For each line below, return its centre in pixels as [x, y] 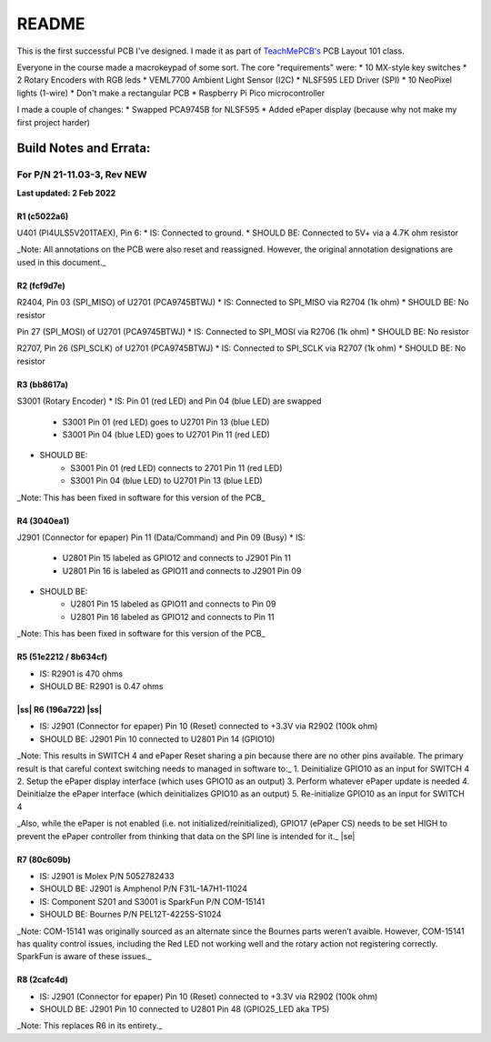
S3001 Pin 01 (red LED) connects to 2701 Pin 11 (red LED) [176, 467]
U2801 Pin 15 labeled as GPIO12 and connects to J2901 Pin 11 [176, 558]
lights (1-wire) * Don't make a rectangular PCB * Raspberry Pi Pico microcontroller [171, 93]
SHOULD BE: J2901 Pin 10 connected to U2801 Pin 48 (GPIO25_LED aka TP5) [185, 1009]
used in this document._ [61, 262]
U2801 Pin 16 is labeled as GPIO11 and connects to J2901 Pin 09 [182, 571]
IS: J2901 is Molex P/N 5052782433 [107, 876]
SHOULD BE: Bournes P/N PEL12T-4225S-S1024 [130, 915]
